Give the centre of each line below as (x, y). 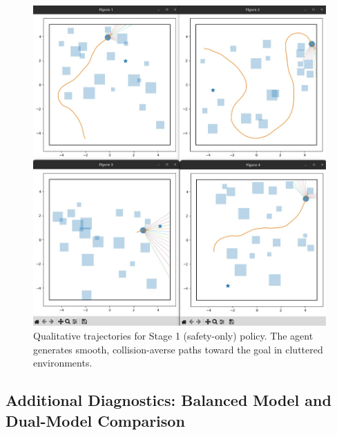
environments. (63, 363)
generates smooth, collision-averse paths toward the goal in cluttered (178, 349)
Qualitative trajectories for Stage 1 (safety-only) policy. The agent (173, 335)
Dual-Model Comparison (95, 420)
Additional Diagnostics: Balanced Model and (168, 400)
